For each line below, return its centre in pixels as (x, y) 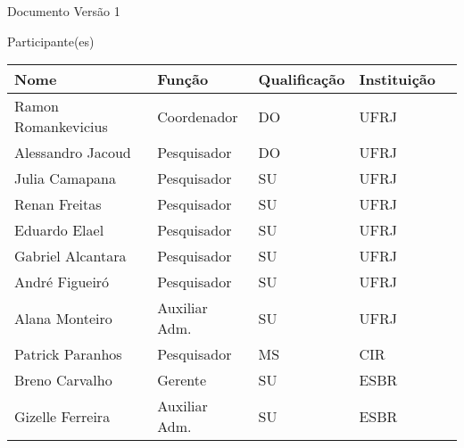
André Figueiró (62, 282)
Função (183, 79)
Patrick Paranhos (68, 354)
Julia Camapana (66, 178)
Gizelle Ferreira (62, 416)
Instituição (397, 79)
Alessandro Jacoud (73, 153)
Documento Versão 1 (64, 11)
